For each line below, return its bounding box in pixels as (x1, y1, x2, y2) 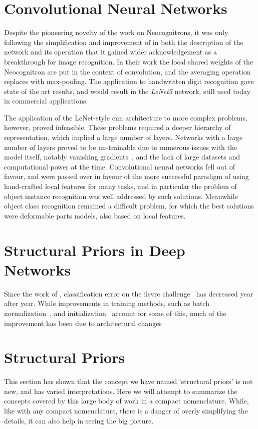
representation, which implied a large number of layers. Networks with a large (4, 132, 243, 142)
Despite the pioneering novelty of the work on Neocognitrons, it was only (4, 27, 228, 37)
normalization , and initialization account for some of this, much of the (4, 307, 226, 318)
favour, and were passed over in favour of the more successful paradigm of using (4, 171, 249, 181)
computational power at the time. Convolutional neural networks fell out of (4, 161, 235, 171)
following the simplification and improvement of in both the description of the (4, 36, 243, 47)
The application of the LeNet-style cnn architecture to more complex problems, (4, 112, 247, 122)
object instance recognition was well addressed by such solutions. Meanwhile (4, 190, 238, 201)
